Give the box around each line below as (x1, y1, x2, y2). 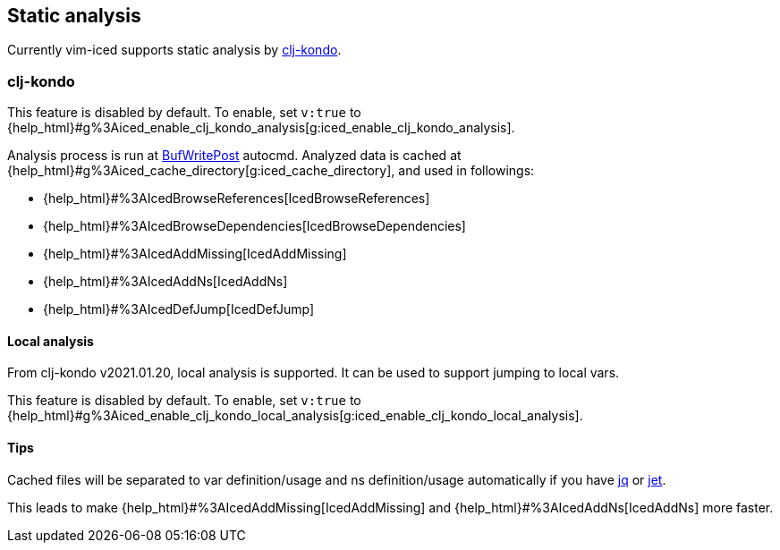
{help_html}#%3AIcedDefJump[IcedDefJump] (43, 301, 315, 317)
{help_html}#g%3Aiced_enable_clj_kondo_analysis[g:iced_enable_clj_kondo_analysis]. (7, 120, 515, 136)
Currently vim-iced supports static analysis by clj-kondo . (7, 42, 342, 58)
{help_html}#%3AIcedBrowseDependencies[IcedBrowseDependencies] (43, 218, 466, 234)
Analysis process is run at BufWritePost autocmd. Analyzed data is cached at (7, 148, 462, 164)
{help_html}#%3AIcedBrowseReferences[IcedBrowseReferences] (43, 190, 430, 207)
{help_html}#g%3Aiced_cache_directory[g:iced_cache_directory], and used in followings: (7, 163, 535, 179)
